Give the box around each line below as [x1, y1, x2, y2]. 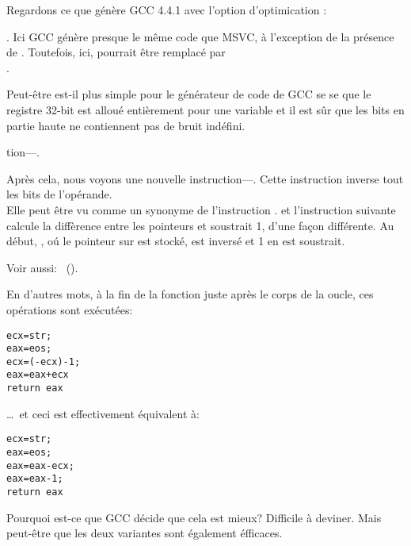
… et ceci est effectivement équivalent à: [6, 405, 200, 421]
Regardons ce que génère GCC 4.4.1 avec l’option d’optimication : [6, 2, 327, 17]
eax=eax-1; [6, 473, 63, 485]
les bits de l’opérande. [6, 186, 112, 202]
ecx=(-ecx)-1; [6, 356, 81, 367]
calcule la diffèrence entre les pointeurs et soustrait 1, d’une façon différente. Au [6, 217, 394, 233]
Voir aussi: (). [6, 259, 78, 275]
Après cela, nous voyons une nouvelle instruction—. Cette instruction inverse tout [6, 170, 404, 186]
